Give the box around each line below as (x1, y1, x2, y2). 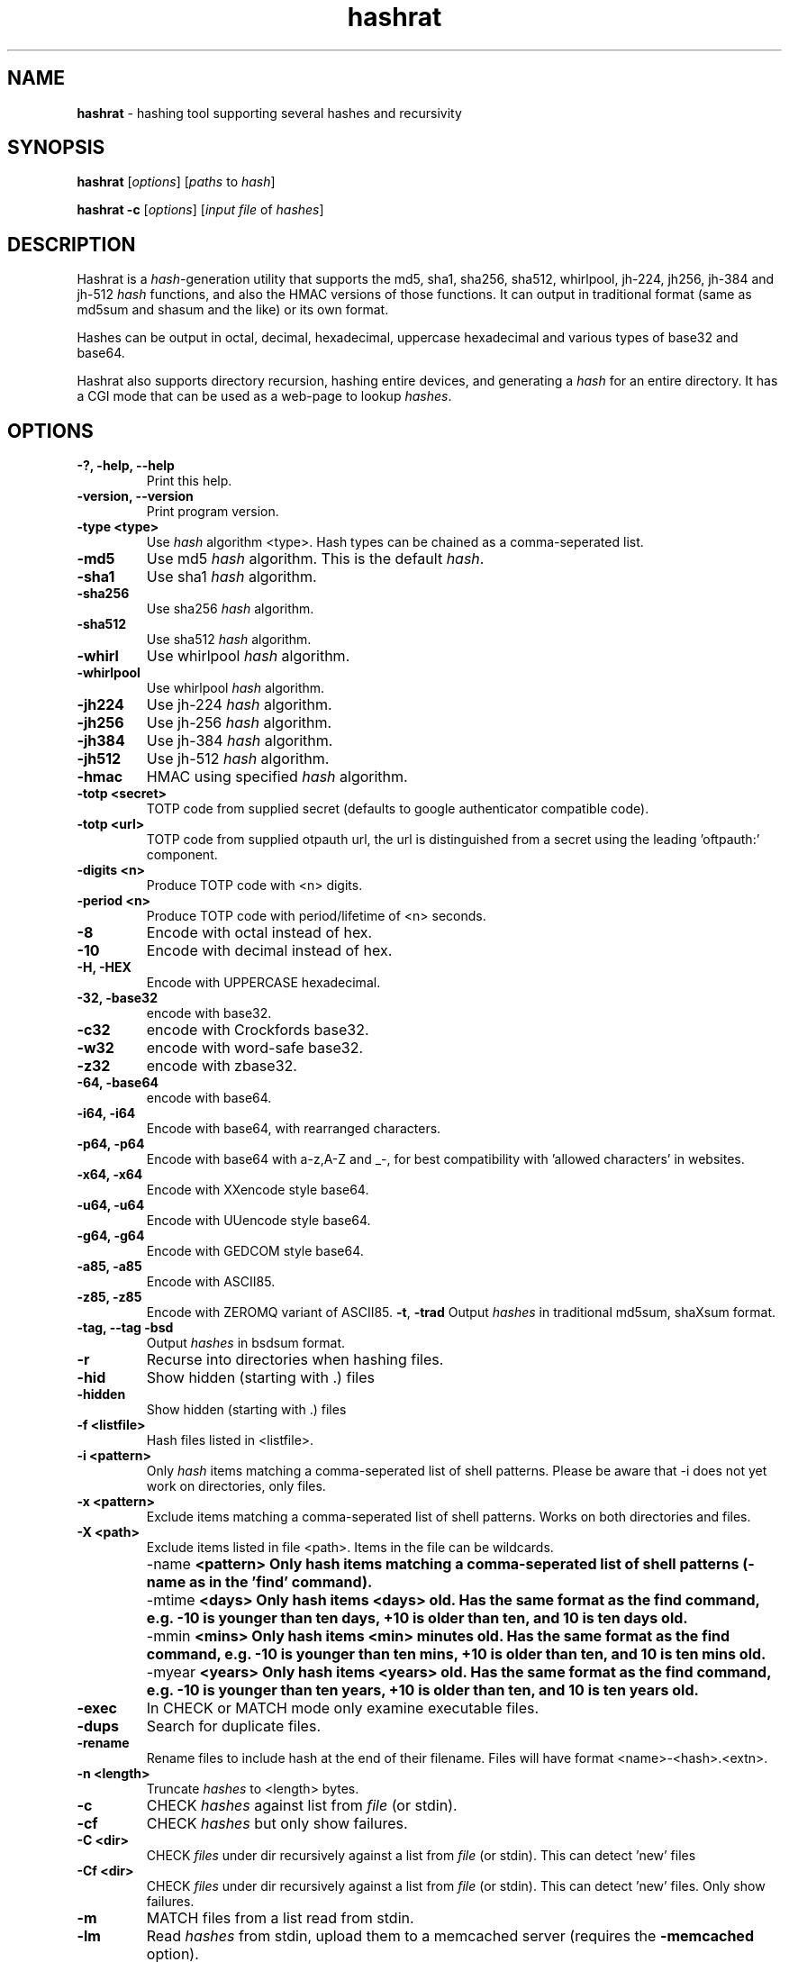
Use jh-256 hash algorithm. (146, 713, 332, 732)
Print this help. (146, 473, 232, 489)
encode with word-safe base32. (146, 1039, 364, 1058)
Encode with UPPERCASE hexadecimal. (146, 975, 381, 991)
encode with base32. (146, 1005, 272, 1022)
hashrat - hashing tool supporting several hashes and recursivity (77, 104, 462, 121)
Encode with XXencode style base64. (146, 1182, 369, 1198)
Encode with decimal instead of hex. (146, 941, 393, 960)
